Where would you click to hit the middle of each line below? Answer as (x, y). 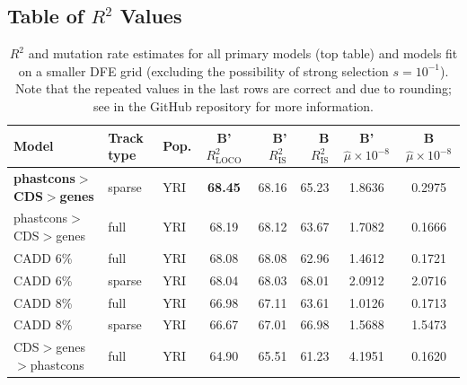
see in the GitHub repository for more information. (233, 105)
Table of (46, 16)
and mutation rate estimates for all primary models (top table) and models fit (243, 53)
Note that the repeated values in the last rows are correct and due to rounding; (233, 88)
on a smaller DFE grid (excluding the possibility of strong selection (203, 70)
